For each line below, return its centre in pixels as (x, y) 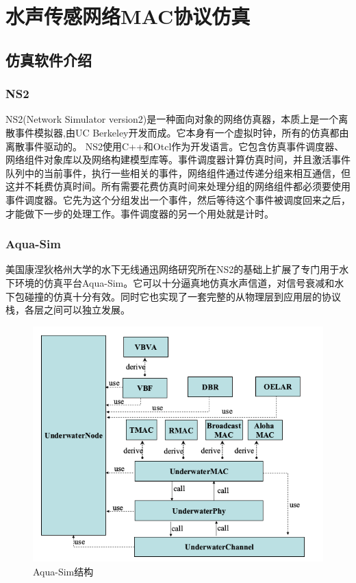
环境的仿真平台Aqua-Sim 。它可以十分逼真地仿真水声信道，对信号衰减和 (175, 282)
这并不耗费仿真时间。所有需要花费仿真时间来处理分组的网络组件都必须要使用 (178, 186)
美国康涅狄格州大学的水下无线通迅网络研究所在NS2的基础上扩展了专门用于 (173, 269)
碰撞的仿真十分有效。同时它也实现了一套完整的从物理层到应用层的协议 (182, 296)
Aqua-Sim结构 (63, 571)
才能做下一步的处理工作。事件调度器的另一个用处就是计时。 (140, 213)
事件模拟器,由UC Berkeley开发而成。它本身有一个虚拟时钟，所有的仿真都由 (182, 132)
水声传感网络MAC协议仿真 (128, 16)
